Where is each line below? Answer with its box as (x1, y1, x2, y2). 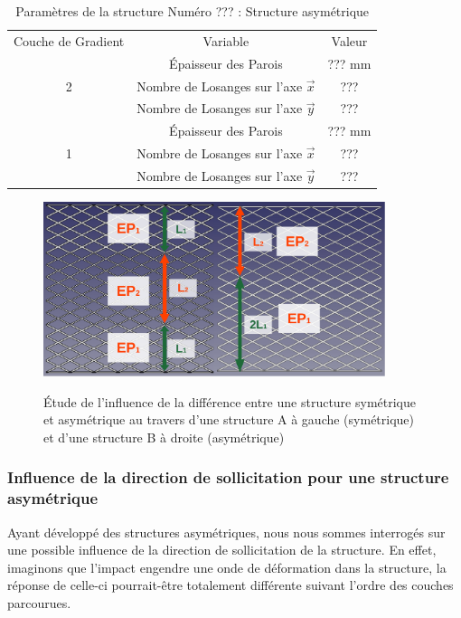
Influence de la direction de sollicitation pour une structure (7, 466, 449, 489)
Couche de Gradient (14, 31, 125, 50)
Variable (202, 31, 249, 50)
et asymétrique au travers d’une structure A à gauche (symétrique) (43, 410, 415, 429)
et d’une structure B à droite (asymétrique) (43, 427, 285, 446)
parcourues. (7, 593, 71, 612)
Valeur (331, 31, 368, 50)
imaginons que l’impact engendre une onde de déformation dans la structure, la (7, 557, 447, 576)
